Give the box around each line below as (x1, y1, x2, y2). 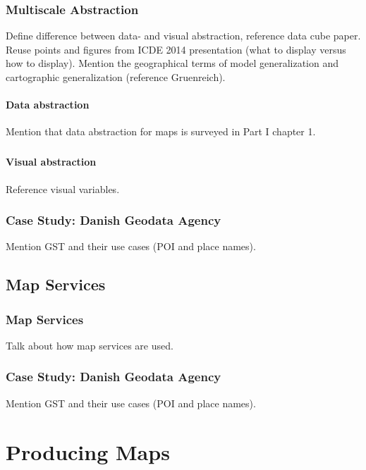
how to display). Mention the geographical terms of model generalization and (6, 56, 339, 70)
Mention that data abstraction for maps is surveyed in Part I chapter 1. (6, 124, 316, 139)
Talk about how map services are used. (6, 338, 173, 352)
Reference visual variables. (6, 181, 120, 196)
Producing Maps (6, 437, 170, 466)
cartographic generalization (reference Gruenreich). (6, 70, 226, 84)
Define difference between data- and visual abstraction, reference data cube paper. (6, 28, 361, 43)
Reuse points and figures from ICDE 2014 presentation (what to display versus (6, 42, 346, 56)
